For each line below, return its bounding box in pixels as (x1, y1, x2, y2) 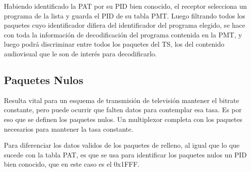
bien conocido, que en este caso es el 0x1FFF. (4, 159, 140, 169)
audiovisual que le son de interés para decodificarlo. (4, 48, 157, 58)
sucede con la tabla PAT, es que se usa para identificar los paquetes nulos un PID (4, 149, 247, 159)
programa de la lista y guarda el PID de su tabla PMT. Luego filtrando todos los (4, 10, 246, 20)
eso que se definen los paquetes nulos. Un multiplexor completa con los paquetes (4, 114, 242, 124)
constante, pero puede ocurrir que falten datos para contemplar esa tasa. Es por (4, 104, 242, 115)
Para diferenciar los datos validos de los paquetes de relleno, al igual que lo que (4, 140, 240, 150)
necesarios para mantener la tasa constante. (4, 123, 134, 134)
